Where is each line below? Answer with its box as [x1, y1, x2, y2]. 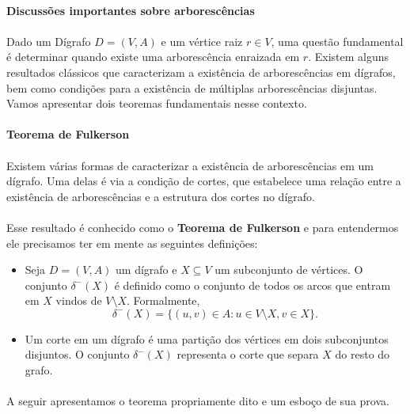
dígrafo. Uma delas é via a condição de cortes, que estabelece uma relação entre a [6, 173, 401, 189]
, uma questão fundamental [271, 32, 404, 49]
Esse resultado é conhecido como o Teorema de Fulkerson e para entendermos [6, 218, 399, 235]
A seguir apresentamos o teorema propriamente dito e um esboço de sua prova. [6, 393, 389, 409]
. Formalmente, [127, 292, 200, 309]
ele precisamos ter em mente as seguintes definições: [6, 234, 258, 251]
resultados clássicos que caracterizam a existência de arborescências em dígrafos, [6, 63, 396, 80]
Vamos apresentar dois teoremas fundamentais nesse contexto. [6, 95, 307, 112]
